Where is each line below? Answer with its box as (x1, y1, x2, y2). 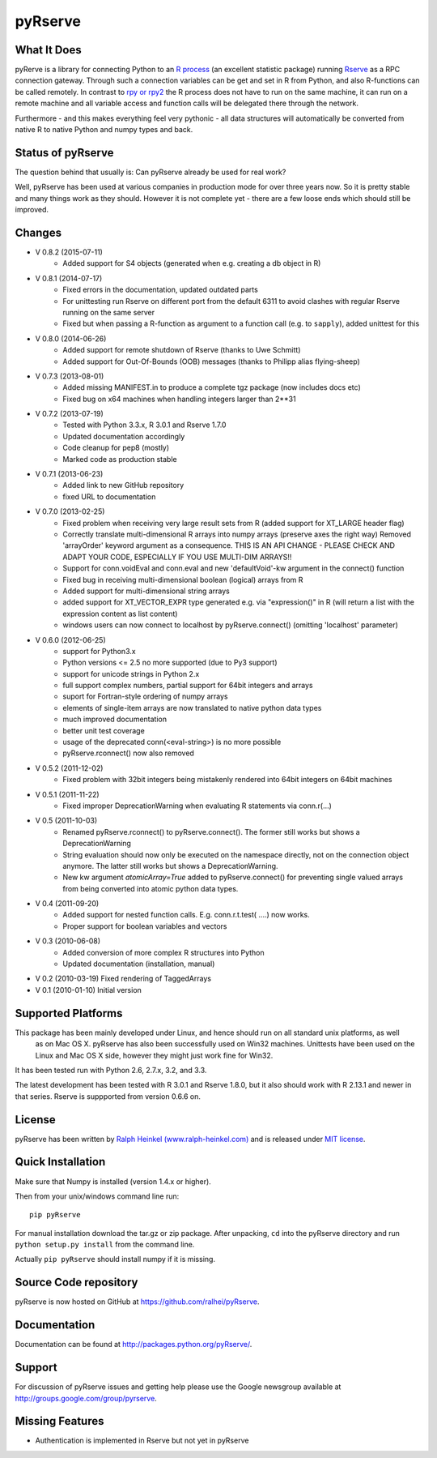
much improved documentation (62, 714, 168, 725)
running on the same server (62, 307, 155, 317)
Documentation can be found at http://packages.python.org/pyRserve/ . (15, 1340, 252, 1349)
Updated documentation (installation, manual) (62, 959, 215, 968)
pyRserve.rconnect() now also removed (62, 748, 194, 758)
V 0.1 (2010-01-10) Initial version (35, 985, 142, 994)
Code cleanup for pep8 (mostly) (62, 443, 170, 453)
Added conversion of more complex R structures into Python (62, 947, 265, 957)
